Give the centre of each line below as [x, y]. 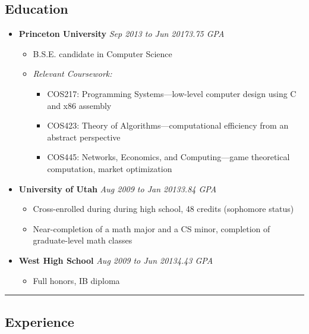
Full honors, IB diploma [76, 280]
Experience [40, 321]
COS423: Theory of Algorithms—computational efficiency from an [168, 125]
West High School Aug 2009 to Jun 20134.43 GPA [116, 260]
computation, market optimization [110, 168]
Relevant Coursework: [72, 74]
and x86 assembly [79, 105]
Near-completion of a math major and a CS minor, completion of [152, 228]
